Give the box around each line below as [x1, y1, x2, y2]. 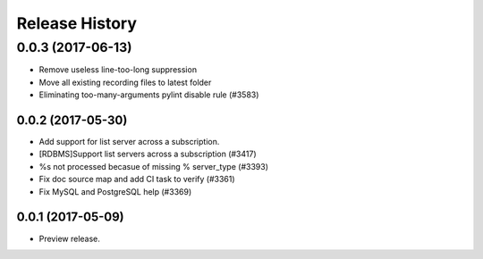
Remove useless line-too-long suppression [38, 64, 197, 75]
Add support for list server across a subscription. [38, 137, 220, 147]
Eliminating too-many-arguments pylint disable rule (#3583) [38, 89, 259, 100]
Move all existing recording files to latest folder [38, 77, 212, 88]
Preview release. [38, 233, 100, 244]
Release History [16, 13, 138, 33]
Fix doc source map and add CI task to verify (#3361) [38, 174, 236, 185]
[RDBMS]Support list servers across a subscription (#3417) [38, 148, 257, 160]
